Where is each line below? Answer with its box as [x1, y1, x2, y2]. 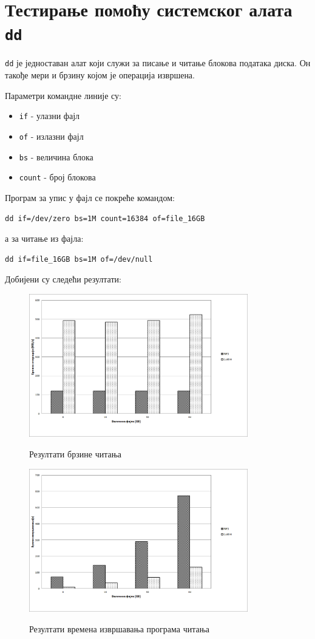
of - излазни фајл [19, 129, 84, 142]
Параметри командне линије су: [5, 89, 121, 101]
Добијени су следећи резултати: [5, 273, 121, 285]
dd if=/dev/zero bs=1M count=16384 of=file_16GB [5, 214, 205, 223]
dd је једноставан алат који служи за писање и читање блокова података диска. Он [5, 56, 311, 69]
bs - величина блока [19, 150, 93, 163]
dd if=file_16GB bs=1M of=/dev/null [5, 255, 153, 264]
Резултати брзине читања [29, 447, 122, 460]
